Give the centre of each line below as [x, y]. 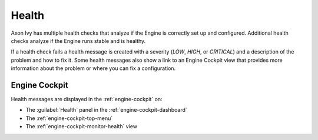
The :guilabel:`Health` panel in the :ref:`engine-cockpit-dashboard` [107, 110]
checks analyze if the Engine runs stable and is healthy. [78, 41]
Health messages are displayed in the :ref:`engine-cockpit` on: [87, 99]
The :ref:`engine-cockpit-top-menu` [69, 118]
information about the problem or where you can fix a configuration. [93, 68]
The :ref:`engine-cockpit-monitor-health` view [82, 126]
